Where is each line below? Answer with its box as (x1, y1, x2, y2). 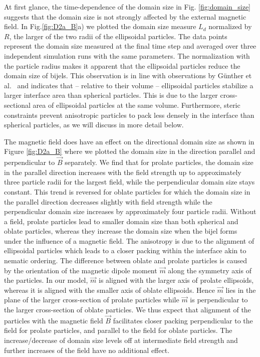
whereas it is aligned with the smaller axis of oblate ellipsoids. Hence (4, 284, 215, 295)
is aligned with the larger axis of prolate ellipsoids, (99, 275, 254, 285)
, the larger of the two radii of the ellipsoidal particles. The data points (9, 31, 227, 41)
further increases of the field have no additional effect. (4, 344, 170, 355)
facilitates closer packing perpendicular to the (113, 315, 253, 325)
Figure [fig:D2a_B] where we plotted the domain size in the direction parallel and (4, 146, 255, 156)
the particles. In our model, (4, 275, 88, 285)
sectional (4, 99, 31, 110)
